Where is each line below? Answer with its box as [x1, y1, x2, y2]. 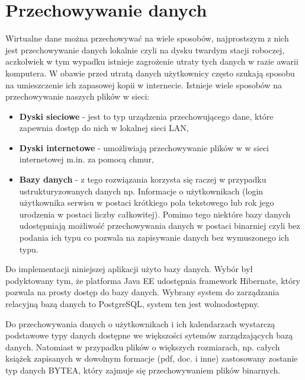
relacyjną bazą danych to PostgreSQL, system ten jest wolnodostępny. [5, 298, 260, 309]
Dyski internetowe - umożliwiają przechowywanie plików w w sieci [19, 141, 269, 154]
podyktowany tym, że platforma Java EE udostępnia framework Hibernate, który [5, 274, 300, 286]
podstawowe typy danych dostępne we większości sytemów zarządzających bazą [5, 329, 293, 341]
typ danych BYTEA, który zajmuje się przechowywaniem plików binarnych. [5, 363, 281, 376]
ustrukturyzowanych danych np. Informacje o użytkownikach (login [19, 184, 264, 197]
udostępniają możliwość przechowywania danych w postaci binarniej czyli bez [19, 219, 300, 232]
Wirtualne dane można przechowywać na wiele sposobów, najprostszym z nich [5, 32, 289, 44]
